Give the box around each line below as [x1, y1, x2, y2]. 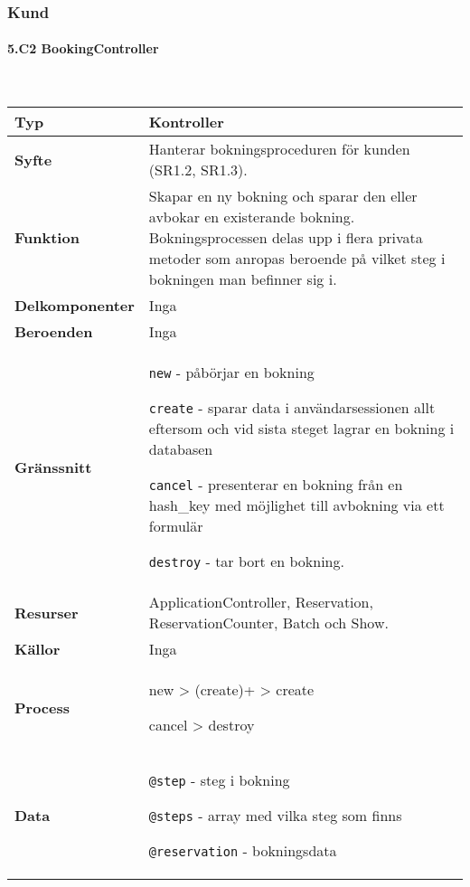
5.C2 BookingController [7, 39, 159, 58]
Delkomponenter [14, 295, 135, 316]
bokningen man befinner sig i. [148, 269, 337, 290]
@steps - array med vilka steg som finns [148, 805, 402, 826]
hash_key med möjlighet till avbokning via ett [148, 495, 445, 516]
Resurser [14, 601, 79, 623]
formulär [148, 515, 203, 537]
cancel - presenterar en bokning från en [148, 474, 403, 495]
